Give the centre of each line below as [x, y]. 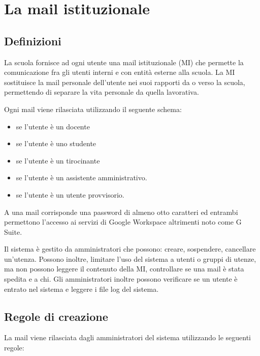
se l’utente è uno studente [56, 143]
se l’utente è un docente [53, 126]
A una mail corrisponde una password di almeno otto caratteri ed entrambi [121, 212]
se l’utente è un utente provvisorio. [70, 194]
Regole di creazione [56, 316]
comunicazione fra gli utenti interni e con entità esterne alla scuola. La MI [120, 72]
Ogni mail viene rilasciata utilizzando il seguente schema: [93, 109]
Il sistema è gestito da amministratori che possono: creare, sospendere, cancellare [130, 249]
